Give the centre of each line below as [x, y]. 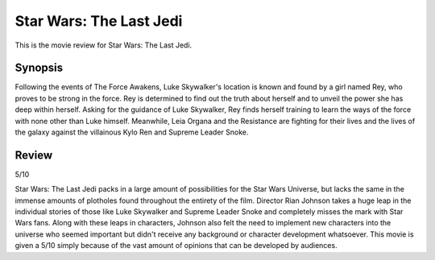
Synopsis [39, 68]
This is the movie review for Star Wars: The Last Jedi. [104, 45]
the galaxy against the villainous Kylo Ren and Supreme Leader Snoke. [132, 132]
